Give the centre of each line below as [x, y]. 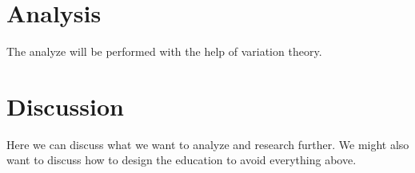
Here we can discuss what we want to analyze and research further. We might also [208, 144]
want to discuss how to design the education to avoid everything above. [182, 160]
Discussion [65, 106]
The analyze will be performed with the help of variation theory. [164, 51]
